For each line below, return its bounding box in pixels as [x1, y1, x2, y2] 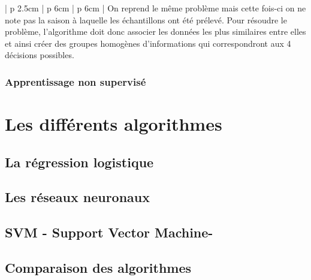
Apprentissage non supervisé [5, 74, 146, 89]
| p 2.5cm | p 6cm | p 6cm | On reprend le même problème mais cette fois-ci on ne [5, 2, 306, 14]
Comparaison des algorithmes [5, 258, 192, 276]
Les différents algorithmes [5, 112, 222, 136]
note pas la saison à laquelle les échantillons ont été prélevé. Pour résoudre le [5, 13, 287, 26]
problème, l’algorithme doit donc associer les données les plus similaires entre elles [5, 25, 306, 38]
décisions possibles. [5, 49, 74, 61]
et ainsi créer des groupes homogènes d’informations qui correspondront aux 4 [5, 37, 291, 49]
